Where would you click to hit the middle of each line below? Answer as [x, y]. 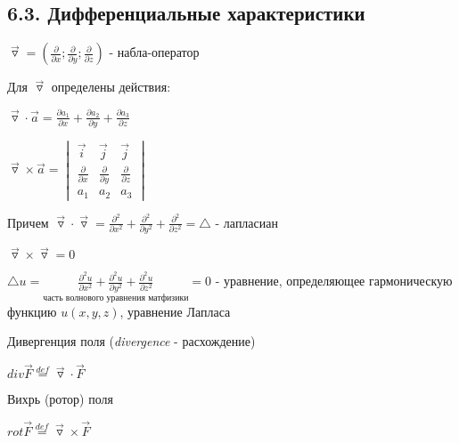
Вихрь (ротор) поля [60, 399]
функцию [32, 311]
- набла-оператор [154, 52]
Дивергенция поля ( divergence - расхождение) [131, 341]
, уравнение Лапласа [175, 311]
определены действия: [111, 87]
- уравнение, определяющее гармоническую [334, 281]
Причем [28, 222]
